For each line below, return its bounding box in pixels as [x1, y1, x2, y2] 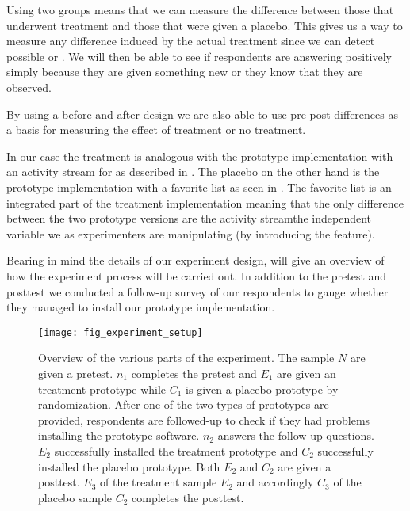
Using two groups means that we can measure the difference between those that [6, 2, 394, 17]
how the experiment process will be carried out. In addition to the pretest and [6, 267, 387, 284]
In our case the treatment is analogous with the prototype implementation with [6, 147, 393, 164]
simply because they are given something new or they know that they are [6, 63, 363, 80]
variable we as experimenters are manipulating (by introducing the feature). [6, 225, 375, 242]
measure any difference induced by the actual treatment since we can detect [6, 32, 375, 49]
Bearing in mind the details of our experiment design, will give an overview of [6, 252, 385, 269]
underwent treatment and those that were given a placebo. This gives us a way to [6, 17, 403, 33]
